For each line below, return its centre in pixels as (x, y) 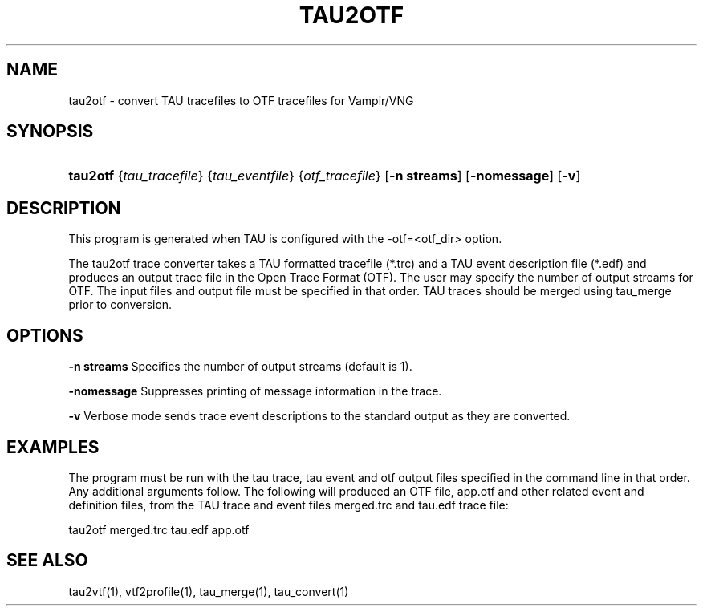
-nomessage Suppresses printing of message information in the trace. (255, 391)
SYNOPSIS (50, 132)
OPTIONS (45, 335)
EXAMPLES (53, 447)
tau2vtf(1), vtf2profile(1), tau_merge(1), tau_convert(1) (209, 591)
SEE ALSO (47, 561)
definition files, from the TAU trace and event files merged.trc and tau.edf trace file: (289, 505)
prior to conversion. (120, 305)
